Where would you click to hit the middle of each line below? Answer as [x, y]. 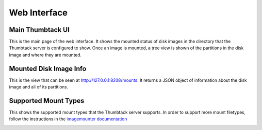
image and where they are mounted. [45, 55]
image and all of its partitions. [39, 87]
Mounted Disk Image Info [48, 68]
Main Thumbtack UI [39, 30]
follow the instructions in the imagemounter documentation [68, 119]
